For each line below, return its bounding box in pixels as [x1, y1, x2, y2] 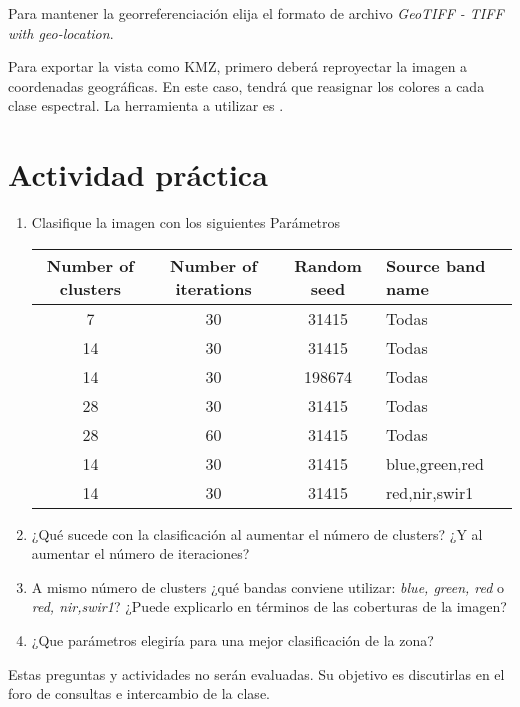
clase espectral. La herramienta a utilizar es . [8, 95, 284, 116]
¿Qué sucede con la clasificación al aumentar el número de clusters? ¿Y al [31, 523, 483, 544]
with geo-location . [8, 22, 114, 43]
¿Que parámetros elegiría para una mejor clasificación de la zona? [31, 630, 434, 651]
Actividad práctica [8, 154, 268, 195]
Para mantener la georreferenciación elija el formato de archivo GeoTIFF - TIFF [8, 3, 504, 23]
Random [294, 253, 362, 277]
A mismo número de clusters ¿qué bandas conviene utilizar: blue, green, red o [31, 576, 505, 597]
